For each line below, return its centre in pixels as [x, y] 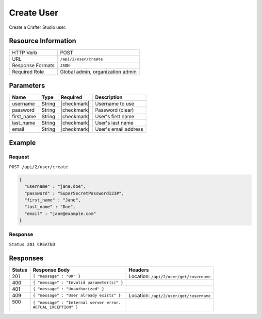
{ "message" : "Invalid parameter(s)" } [78, 283]
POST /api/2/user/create [38, 167]
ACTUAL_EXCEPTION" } [56, 307]
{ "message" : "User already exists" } [77, 295]
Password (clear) [115, 110]
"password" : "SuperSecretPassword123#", [74, 193]
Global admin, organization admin [98, 72]
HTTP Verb [25, 53]
